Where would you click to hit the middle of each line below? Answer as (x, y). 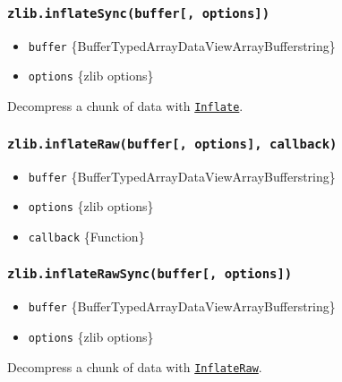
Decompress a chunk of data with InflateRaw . (135, 366)
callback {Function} (86, 236)
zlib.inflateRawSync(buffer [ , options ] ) (150, 274)
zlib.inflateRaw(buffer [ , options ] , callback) (172, 144)
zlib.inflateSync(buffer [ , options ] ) (139, 13)
